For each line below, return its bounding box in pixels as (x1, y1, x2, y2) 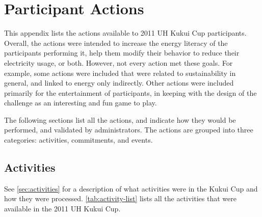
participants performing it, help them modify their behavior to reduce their (4, 47, 240, 58)
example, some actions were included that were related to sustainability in (4, 67, 236, 78)
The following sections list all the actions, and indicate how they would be (4, 114, 236, 125)
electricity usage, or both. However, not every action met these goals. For (4, 57, 233, 68)
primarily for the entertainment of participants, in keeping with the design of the (4, 87, 257, 98)
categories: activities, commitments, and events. (4, 134, 153, 145)
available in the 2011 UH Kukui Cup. (4, 203, 121, 214)
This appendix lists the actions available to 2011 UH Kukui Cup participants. (4, 28, 247, 38)
